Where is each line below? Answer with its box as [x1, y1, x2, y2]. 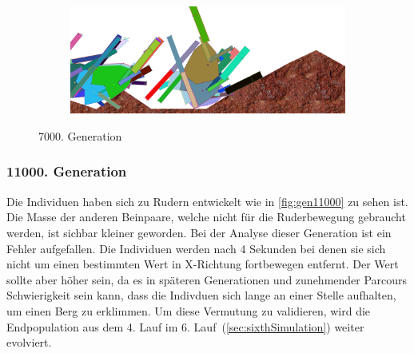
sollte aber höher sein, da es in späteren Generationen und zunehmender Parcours [6, 271, 408, 288]
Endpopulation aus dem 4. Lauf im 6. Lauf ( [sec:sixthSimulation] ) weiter [6, 318, 364, 335]
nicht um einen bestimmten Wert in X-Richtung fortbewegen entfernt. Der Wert [6, 256, 399, 272]
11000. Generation [6, 161, 127, 181]
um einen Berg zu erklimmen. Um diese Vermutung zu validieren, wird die [6, 302, 371, 319]
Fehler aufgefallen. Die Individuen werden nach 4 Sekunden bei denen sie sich [6, 240, 386, 256]
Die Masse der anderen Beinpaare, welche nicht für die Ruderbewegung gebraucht [6, 208, 406, 225]
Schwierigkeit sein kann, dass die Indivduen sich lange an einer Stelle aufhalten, [6, 287, 396, 303]
